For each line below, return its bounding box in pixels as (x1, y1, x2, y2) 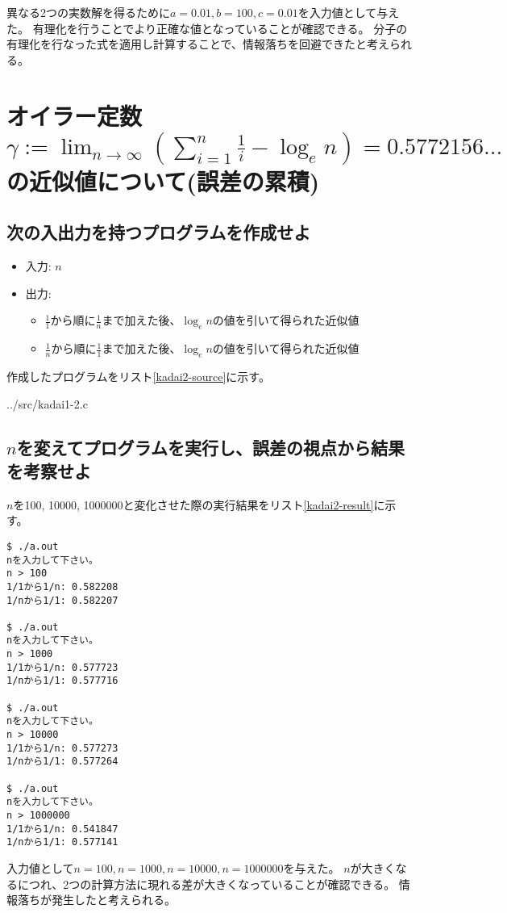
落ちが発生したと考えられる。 (17, 891, 176, 908)
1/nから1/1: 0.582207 (6, 594, 118, 606)
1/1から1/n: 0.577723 (6, 661, 118, 673)
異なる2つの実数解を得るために (6, 4, 170, 20)
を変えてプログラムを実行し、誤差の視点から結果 (16, 434, 405, 459)
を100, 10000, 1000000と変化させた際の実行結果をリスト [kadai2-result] (13, 496, 374, 513)
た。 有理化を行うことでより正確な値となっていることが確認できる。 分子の (6, 19, 408, 36)
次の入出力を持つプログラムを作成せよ (6, 220, 311, 245)
